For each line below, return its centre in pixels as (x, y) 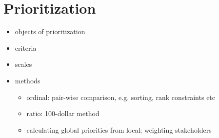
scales (23, 64)
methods (28, 80)
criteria (26, 48)
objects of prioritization (50, 31)
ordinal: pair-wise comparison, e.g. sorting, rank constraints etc (121, 97)
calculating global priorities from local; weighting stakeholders (119, 129)
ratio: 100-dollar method (63, 113)
